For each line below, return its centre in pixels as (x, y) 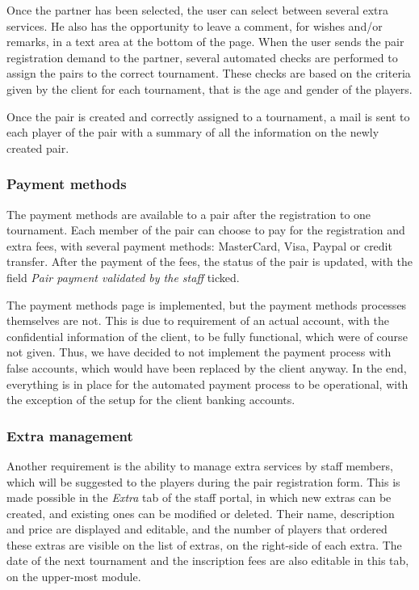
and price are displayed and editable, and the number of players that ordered (197, 529)
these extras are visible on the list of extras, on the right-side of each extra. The (204, 544)
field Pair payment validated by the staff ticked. (123, 277)
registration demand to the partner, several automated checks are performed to (202, 57)
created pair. (38, 147)
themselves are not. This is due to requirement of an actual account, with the (198, 320)
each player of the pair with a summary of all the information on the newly (193, 132)
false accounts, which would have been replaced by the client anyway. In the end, (207, 367)
